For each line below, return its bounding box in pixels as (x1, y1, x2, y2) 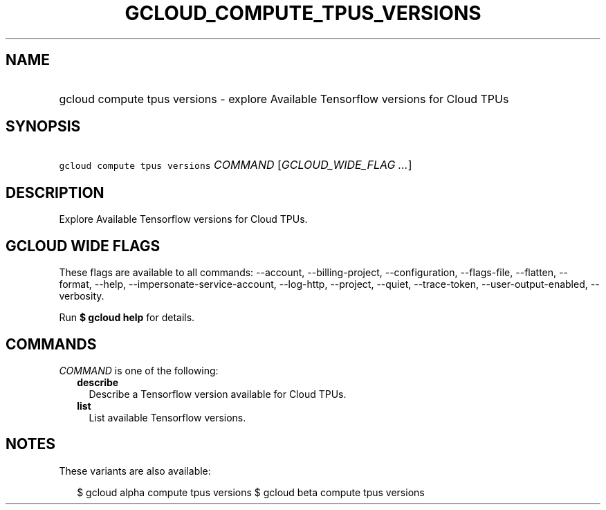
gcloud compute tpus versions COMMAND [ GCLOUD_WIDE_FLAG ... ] (59, 158, 412, 172)
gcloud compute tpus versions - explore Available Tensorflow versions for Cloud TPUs (59, 91, 509, 106)
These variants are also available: (59, 464, 211, 477)
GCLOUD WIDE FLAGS (6, 237, 160, 255)
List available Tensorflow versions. (89, 411, 246, 424)
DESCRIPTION (6, 183, 104, 201)
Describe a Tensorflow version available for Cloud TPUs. (89, 388, 347, 400)
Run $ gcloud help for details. (59, 311, 195, 324)
